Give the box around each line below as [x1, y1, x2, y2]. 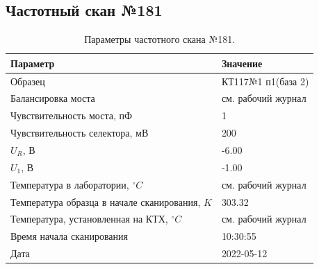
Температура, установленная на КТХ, [10, 211, 168, 226]
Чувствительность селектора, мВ [10, 125, 149, 140]
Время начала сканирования [10, 229, 128, 243]
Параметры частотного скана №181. [84, 32, 236, 46]
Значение [221, 55, 263, 70]
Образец [10, 73, 45, 88]
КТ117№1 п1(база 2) [221, 73, 309, 88]
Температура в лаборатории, [10, 177, 129, 191]
